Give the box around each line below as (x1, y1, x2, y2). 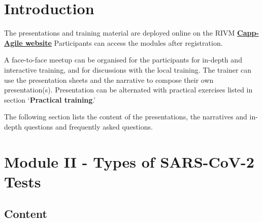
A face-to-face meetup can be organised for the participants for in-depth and (4, 54, 242, 65)
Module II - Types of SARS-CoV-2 (4, 151, 254, 172)
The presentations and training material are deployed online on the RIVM (4, 27, 235, 38)
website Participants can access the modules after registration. (25, 37, 223, 48)
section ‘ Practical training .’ (4, 94, 96, 105)
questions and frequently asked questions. (24, 121, 153, 132)
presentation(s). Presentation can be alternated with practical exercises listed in (4, 84, 253, 95)
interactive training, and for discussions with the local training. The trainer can (4, 64, 252, 75)
